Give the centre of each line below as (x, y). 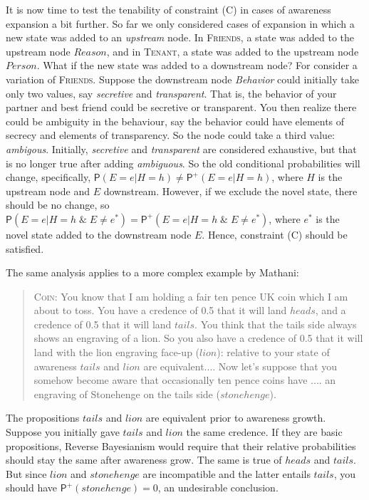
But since (26, 473)
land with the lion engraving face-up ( (117, 352)
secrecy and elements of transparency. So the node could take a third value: (170, 135)
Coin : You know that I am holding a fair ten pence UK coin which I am (191, 296)
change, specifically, (48, 177)
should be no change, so (58, 205)
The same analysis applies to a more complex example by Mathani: (152, 272)
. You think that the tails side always (276, 324)
